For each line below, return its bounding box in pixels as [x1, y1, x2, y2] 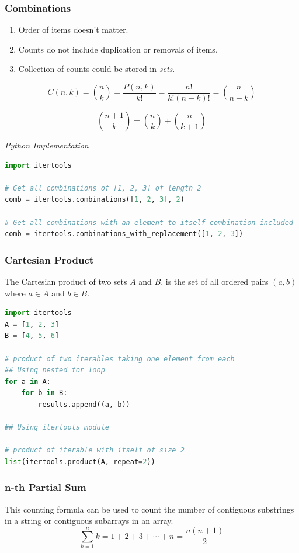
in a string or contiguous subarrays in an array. [5, 514, 173, 527]
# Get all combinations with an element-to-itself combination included [5, 218, 293, 227]
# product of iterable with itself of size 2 [5, 446, 185, 455]
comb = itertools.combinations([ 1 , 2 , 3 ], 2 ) [5, 195, 185, 204]
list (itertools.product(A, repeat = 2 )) [5, 457, 155, 466]
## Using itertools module [5, 423, 109, 432]
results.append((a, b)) [38, 400, 130, 409]
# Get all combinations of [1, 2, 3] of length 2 [5, 184, 201, 192]
